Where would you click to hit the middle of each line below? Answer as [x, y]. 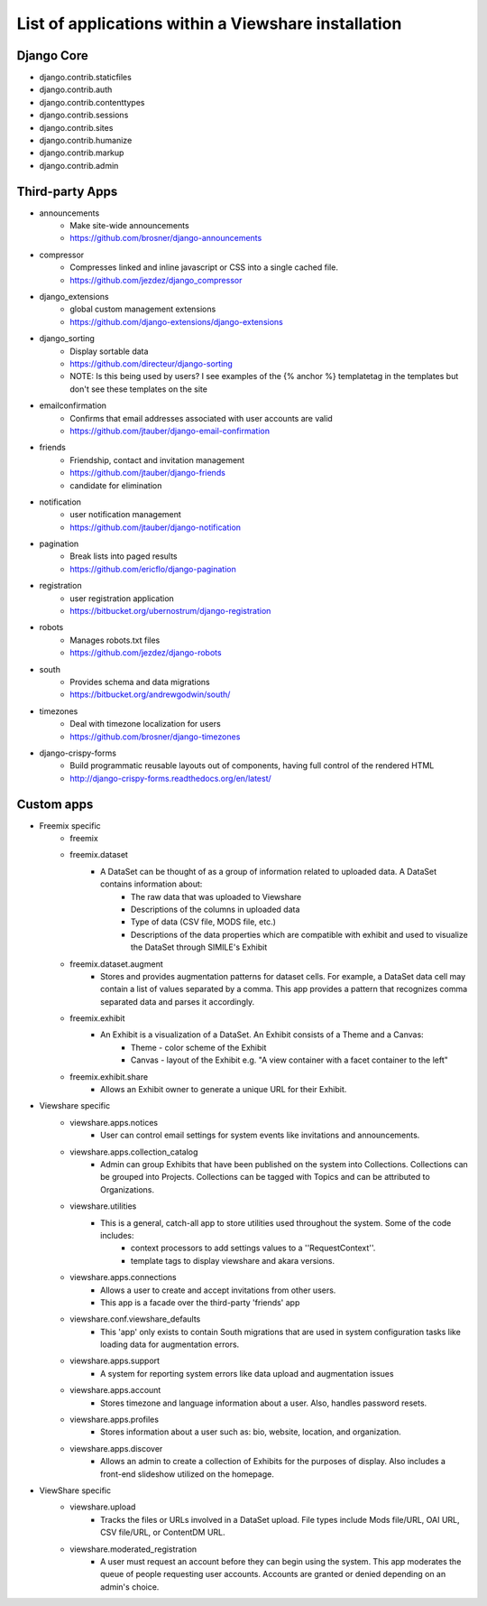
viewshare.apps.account [115, 1390]
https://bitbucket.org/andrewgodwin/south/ [150, 694]
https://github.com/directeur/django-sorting [152, 364]
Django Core [53, 56]
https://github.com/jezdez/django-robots [146, 653]
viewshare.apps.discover [116, 1448]
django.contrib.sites [76, 127]
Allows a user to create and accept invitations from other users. [218, 1290]
